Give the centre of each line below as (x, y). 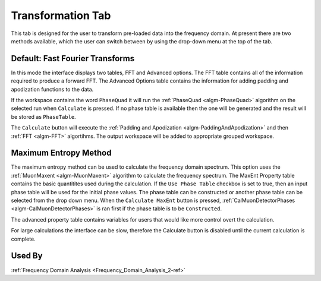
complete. (23, 239)
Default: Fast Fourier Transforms (73, 59)
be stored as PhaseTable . (44, 116)
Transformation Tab (61, 15)
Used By (27, 256)
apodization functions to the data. (52, 89)
